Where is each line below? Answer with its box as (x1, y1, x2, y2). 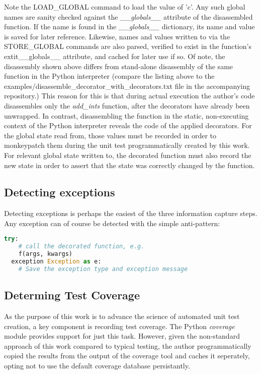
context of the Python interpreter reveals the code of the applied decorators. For (4, 120, 252, 131)
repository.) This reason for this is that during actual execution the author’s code (4, 90, 255, 101)
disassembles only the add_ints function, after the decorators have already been (4, 100, 250, 111)
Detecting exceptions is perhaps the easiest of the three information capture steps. (4, 208, 257, 219)
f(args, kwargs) (18, 250, 73, 258)
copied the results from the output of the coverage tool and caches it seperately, (4, 350, 250, 361)
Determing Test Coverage (4, 287, 140, 303)
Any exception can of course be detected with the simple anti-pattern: (4, 218, 220, 228)
